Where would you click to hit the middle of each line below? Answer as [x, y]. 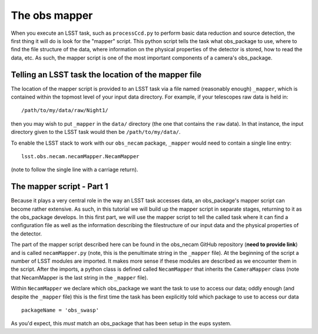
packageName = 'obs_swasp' [60, 310]
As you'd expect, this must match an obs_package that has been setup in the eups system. [121, 323]
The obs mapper [52, 15]
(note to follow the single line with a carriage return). [74, 170]
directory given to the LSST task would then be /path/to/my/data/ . [96, 132]
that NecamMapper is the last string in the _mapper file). [79, 277]
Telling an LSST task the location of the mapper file [106, 75]
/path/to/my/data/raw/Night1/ [65, 110]
